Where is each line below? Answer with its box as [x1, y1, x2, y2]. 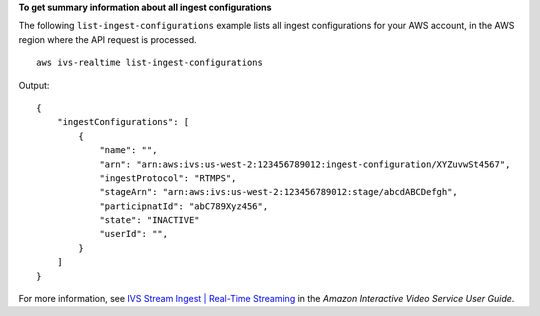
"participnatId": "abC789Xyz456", [99, 200, 269, 212]
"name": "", [99, 145, 158, 156]
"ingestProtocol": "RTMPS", [99, 172, 237, 184]
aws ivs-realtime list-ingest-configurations [36, 57, 264, 69]
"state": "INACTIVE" [99, 215, 200, 226]
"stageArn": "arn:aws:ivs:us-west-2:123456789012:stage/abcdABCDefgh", [99, 186, 459, 198]
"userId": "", [99, 228, 169, 240]
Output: [18, 79, 50, 91]
